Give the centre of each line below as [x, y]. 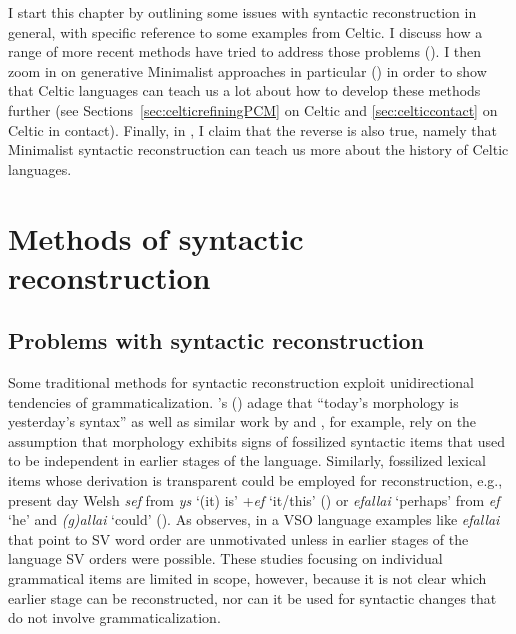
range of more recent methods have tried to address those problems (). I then [245, 51]
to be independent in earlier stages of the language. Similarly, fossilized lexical [247, 460]
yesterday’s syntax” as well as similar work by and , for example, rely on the [242, 421]
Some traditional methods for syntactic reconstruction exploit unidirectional [241, 382]
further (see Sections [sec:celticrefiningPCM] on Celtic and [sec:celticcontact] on [253, 109]
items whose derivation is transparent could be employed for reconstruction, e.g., [255, 480]
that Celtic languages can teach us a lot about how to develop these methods [244, 90]
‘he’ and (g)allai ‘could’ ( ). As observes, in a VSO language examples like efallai [254, 519]
